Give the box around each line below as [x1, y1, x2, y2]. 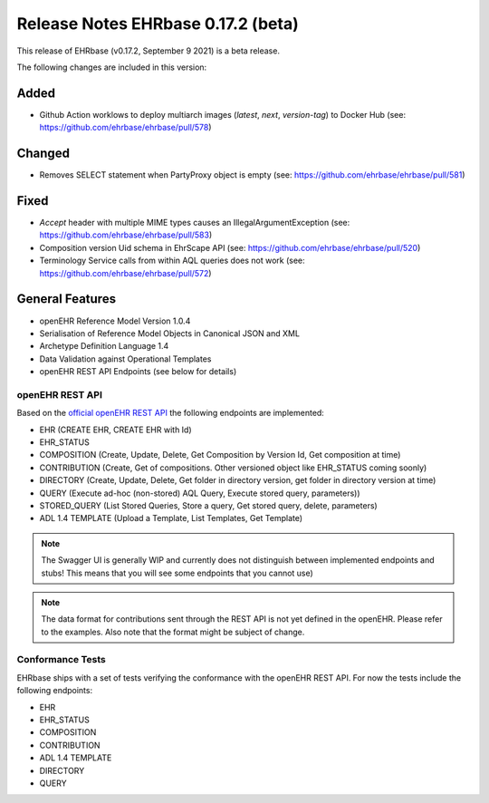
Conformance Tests [16, 653, 106, 666]
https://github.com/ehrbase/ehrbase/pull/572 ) [39, 267, 212, 278]
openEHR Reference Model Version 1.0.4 [39, 315, 191, 326]
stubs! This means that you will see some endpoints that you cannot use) [41, 567, 314, 578]
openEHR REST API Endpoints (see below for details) [39, 366, 237, 377]
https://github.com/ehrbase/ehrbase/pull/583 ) [39, 229, 213, 240]
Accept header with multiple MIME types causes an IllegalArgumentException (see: [39, 218, 350, 228]
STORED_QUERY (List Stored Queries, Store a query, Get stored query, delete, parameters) [39, 499, 378, 511]
